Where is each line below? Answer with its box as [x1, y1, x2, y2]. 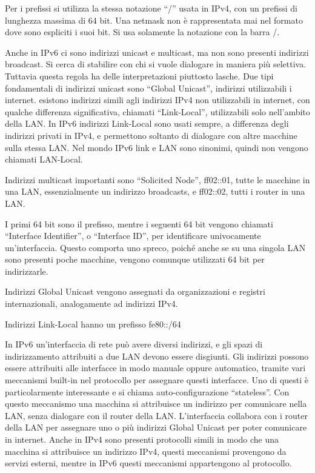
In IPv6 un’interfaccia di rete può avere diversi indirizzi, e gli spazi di [5, 338, 263, 351]
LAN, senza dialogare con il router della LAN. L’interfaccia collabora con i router [5, 409, 308, 421]
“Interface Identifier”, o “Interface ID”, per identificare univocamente [5, 229, 261, 242]
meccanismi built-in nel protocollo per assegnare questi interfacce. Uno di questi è [5, 374, 309, 386]
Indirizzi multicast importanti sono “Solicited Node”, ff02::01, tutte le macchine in [5, 173, 310, 186]
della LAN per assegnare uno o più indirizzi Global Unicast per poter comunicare [5, 421, 307, 434]
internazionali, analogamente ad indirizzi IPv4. [5, 297, 178, 310]
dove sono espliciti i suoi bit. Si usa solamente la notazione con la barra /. [5, 25, 280, 38]
